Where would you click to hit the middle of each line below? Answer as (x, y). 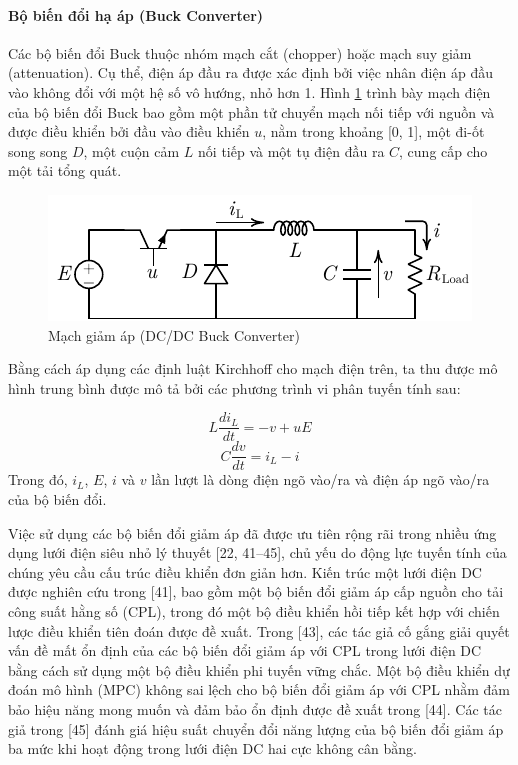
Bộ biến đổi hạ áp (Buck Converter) (136, 14)
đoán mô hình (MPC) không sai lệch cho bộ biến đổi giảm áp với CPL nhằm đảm (259, 689)
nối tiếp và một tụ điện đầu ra (291, 150)
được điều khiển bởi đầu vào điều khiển (129, 131)
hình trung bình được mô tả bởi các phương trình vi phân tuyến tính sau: (234, 387)
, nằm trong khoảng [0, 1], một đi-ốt (373, 131)
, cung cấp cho (443, 150)
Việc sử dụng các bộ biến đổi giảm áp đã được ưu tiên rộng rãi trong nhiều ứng (252, 532)
